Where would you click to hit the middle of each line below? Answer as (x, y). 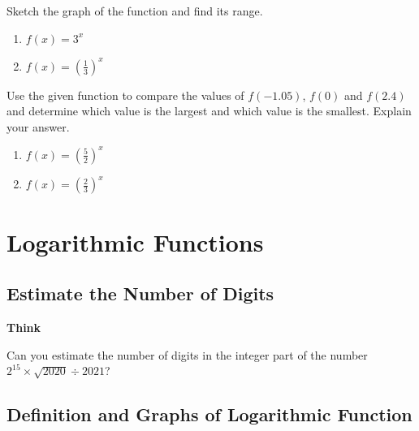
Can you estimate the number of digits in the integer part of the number (187, 354)
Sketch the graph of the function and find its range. (135, 11)
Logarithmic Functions (135, 241)
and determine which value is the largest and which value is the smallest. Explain (209, 111)
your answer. (38, 126)
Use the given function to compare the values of (125, 95)
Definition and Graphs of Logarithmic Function (209, 414)
